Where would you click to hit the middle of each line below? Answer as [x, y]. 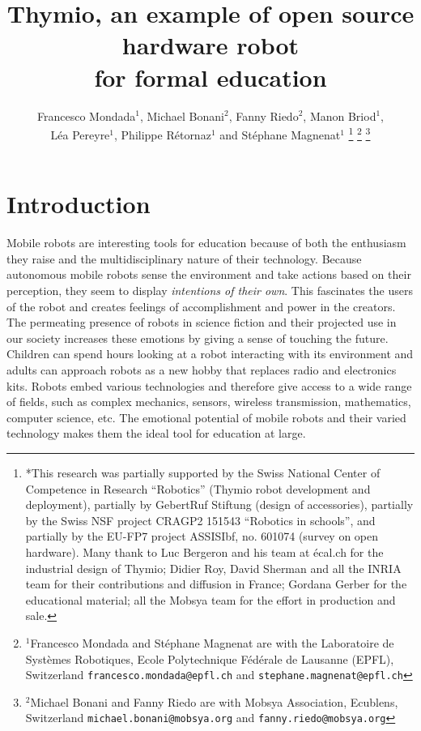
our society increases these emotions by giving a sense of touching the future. [198, 338]
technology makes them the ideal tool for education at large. [156, 433]
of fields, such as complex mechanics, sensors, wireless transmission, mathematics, [209, 402]
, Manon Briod [340, 115]
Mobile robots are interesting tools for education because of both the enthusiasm [206, 243]
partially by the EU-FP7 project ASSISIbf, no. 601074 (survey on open [202, 536]
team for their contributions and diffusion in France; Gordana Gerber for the [216, 584]
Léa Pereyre [80, 134]
